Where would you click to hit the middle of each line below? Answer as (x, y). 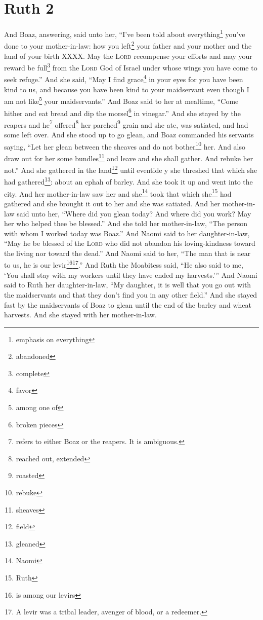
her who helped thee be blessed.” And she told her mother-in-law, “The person (126, 223)
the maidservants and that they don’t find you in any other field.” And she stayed (131, 294)
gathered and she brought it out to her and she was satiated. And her (112, 203)
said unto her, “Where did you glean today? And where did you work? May (134, 213)
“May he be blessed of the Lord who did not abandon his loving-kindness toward (130, 243)
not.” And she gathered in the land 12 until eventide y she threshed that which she (131, 169)
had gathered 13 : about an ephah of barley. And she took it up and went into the (128, 181)
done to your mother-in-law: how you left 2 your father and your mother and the (128, 45)
